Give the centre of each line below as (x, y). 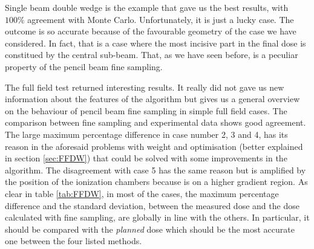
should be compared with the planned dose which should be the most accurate (150, 229)
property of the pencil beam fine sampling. (84, 66)
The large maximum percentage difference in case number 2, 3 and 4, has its (146, 134)
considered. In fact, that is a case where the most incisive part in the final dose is (155, 43)
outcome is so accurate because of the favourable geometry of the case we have (151, 31)
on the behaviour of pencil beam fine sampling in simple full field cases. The (146, 110)
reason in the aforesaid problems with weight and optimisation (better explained (154, 146)
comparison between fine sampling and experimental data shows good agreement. (155, 122)
